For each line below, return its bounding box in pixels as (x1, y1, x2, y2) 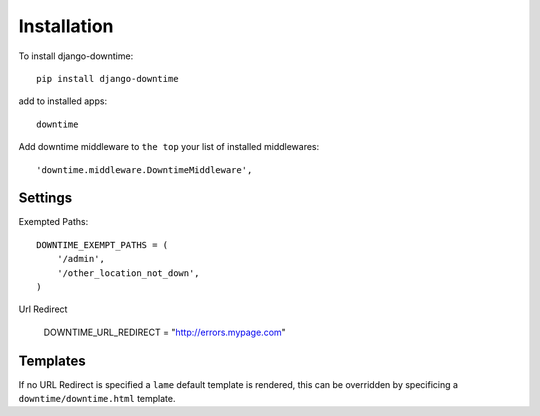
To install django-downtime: (18, 50, 134, 62)
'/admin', (56, 253, 105, 265)
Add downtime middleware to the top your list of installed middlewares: (18, 141, 320, 153)
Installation (18, 15, 114, 37)
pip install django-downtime (36, 73, 179, 84)
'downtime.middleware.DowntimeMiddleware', (36, 164, 253, 175)
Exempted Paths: (18, 216, 89, 228)
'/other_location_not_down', (56, 267, 200, 279)
